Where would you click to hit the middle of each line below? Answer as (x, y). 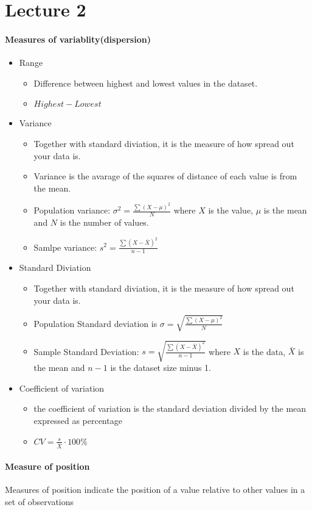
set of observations (40, 501)
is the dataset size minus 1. (161, 368)
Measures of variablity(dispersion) (78, 39)
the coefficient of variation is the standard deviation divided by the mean (170, 408)
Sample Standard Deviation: (86, 351)
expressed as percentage (78, 420)
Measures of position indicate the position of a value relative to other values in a (155, 490)
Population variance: (72, 210)
